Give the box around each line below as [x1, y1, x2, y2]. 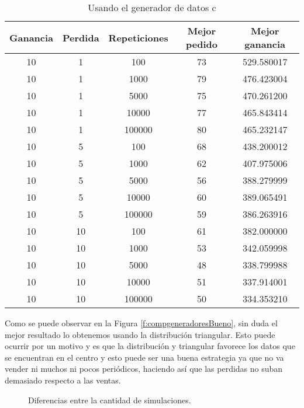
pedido [186, 37, 217, 51]
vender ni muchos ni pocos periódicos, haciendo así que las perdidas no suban [5, 362, 283, 375]
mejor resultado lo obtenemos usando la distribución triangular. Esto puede [5, 328, 275, 340]
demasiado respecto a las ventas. [5, 374, 121, 386]
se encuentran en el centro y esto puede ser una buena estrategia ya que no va [5, 351, 284, 363]
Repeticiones [108, 30, 168, 44]
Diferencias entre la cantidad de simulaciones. [28, 393, 191, 406]
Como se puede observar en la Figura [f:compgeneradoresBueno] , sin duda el [5, 317, 278, 329]
